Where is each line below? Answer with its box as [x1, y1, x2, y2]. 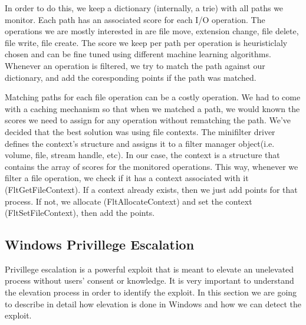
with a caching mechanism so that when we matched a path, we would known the [5, 102, 300, 114]
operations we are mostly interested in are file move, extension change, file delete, [5, 25, 299, 37]
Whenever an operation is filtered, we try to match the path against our [5, 59, 265, 71]
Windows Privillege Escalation [5, 235, 195, 254]
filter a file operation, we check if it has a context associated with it [5, 172, 249, 184]
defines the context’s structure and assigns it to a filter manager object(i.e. [5, 137, 275, 149]
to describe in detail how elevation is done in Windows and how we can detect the [5, 297, 302, 310]
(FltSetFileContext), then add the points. [5, 206, 155, 219]
